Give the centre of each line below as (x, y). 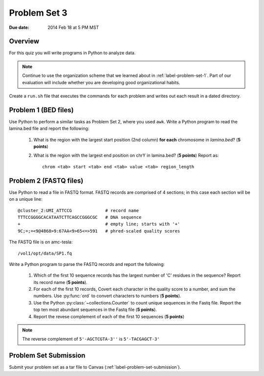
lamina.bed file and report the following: (49, 129)
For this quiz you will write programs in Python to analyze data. (72, 53)
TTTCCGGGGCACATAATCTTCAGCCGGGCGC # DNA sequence (80, 217)
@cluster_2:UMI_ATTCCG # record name (78, 210)
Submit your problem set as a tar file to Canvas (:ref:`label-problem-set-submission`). (95, 367)
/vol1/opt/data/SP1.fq (45, 253)
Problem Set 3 (38, 13)
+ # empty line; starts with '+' (99, 224)
